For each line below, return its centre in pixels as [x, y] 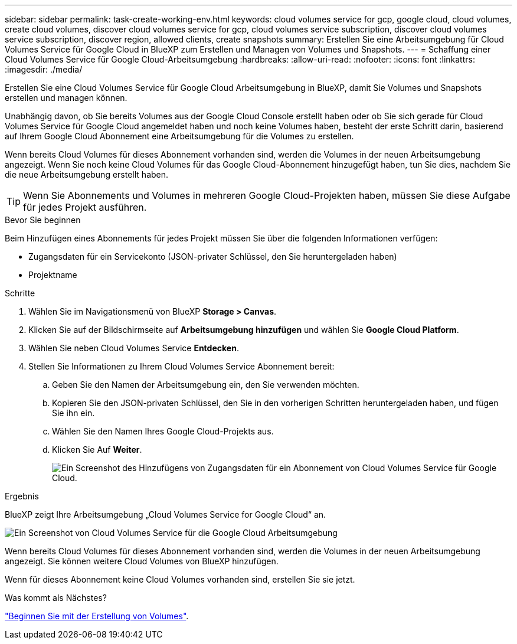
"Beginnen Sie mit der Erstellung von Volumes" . [97, 616]
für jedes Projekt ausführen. [85, 207]
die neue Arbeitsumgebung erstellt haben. [87, 174]
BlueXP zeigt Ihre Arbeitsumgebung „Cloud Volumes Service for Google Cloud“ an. [166, 514]
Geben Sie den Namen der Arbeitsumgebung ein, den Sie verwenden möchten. [206, 385]
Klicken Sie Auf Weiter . [97, 450]
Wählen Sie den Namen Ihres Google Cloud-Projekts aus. [163, 431]
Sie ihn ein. [73, 413]
